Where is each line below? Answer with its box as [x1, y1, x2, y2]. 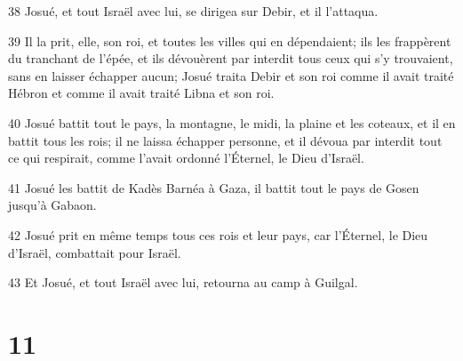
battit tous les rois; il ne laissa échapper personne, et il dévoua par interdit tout [8, 131, 443, 149]
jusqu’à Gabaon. [8, 196, 97, 214]
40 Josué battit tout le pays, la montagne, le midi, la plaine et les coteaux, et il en [8, 113, 456, 132]
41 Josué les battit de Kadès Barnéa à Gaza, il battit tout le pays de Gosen [8, 178, 419, 197]
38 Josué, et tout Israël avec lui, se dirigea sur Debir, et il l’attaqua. [8, 2, 379, 20]
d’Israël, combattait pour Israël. [8, 243, 181, 261]
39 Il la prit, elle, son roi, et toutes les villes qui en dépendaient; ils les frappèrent [8, 31, 451, 50]
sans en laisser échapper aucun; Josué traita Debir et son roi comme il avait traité [8, 66, 454, 84]
